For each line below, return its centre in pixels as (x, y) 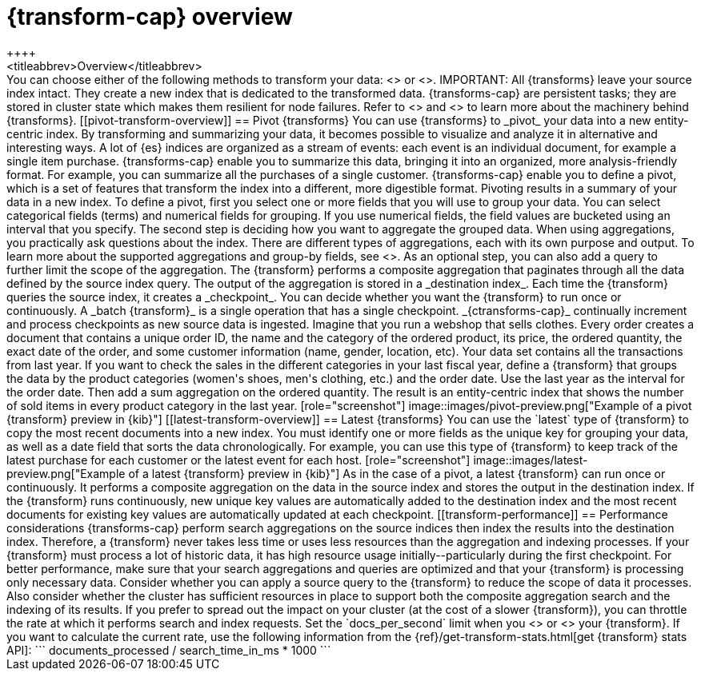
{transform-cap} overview (150, 17)
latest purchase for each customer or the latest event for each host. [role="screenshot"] (238, 460)
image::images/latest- (531, 460)
